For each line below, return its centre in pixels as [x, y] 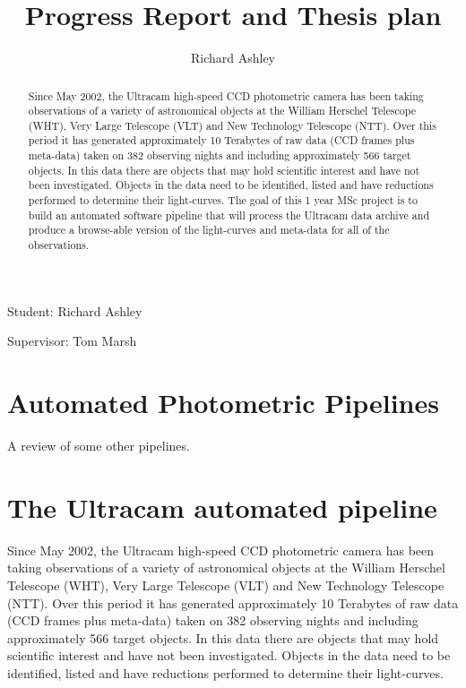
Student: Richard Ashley [75, 310]
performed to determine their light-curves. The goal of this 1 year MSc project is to [223, 200]
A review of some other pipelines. [99, 446]
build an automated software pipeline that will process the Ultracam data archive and [229, 215]
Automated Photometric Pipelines [223, 403]
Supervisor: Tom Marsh [72, 341]
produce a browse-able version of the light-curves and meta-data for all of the [209, 230]
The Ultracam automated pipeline [222, 507]
